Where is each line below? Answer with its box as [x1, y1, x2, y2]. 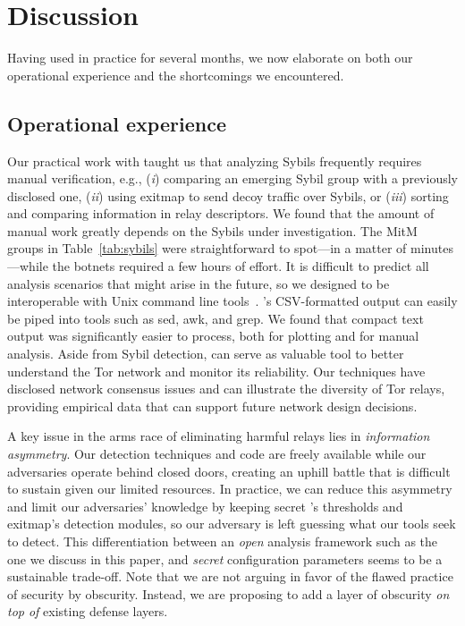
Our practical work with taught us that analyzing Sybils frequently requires [7, 151, 422, 170]
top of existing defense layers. [7, 602, 168, 621]
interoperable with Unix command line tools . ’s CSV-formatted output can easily [7, 292, 458, 310]
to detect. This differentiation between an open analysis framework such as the [7, 531, 438, 550]
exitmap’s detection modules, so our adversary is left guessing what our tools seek [7, 514, 456, 533]
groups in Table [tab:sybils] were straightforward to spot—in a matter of [7, 239, 407, 258]
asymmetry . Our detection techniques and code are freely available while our [7, 444, 427, 463]
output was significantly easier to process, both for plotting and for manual [7, 326, 419, 345]
